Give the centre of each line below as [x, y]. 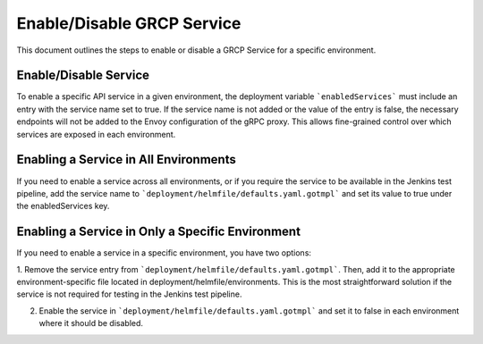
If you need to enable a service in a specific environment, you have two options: [164, 253]
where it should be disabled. [91, 323]
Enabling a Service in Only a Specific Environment [159, 232]
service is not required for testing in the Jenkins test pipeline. [129, 294]
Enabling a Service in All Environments [126, 159]
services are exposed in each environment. [96, 134]
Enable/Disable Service [83, 76]
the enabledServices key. [63, 206]
